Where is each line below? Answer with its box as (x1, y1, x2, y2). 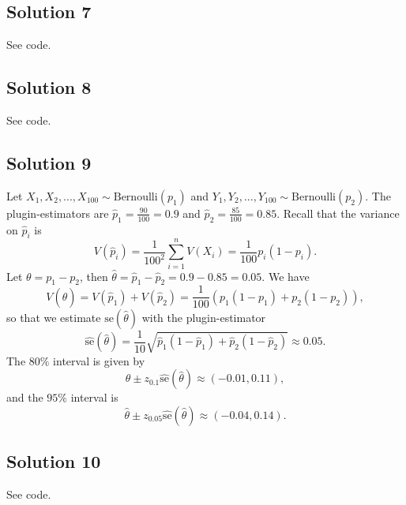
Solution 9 (6, 150, 92, 174)
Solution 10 (6, 449, 101, 473)
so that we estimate (6, 309, 101, 325)
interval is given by (53, 352, 145, 368)
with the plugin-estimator (141, 309, 266, 325)
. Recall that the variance (276, 204, 400, 221)
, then (79, 267, 108, 284)
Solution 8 (6, 75, 92, 99)
